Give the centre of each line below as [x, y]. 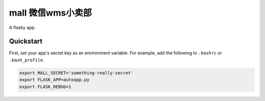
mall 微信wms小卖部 [50, 13]
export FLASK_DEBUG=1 [45, 87]
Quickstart [26, 41]
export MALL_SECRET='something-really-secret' [76, 73]
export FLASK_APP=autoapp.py [54, 80]
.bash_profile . [26, 60]
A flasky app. [22, 27]
